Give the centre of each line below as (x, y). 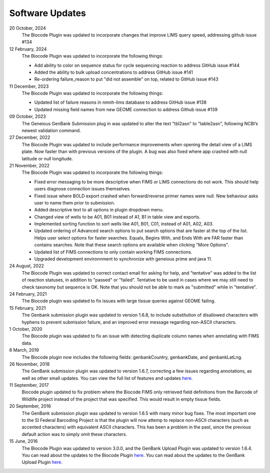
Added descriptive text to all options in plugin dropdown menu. (99, 210)
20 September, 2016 (30, 406)
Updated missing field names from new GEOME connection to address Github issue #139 (126, 109)
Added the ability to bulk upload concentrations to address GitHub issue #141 (114, 72)
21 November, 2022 (29, 165)
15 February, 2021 (27, 308)
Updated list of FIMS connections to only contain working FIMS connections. (113, 252)
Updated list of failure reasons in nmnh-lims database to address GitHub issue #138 (120, 102)
